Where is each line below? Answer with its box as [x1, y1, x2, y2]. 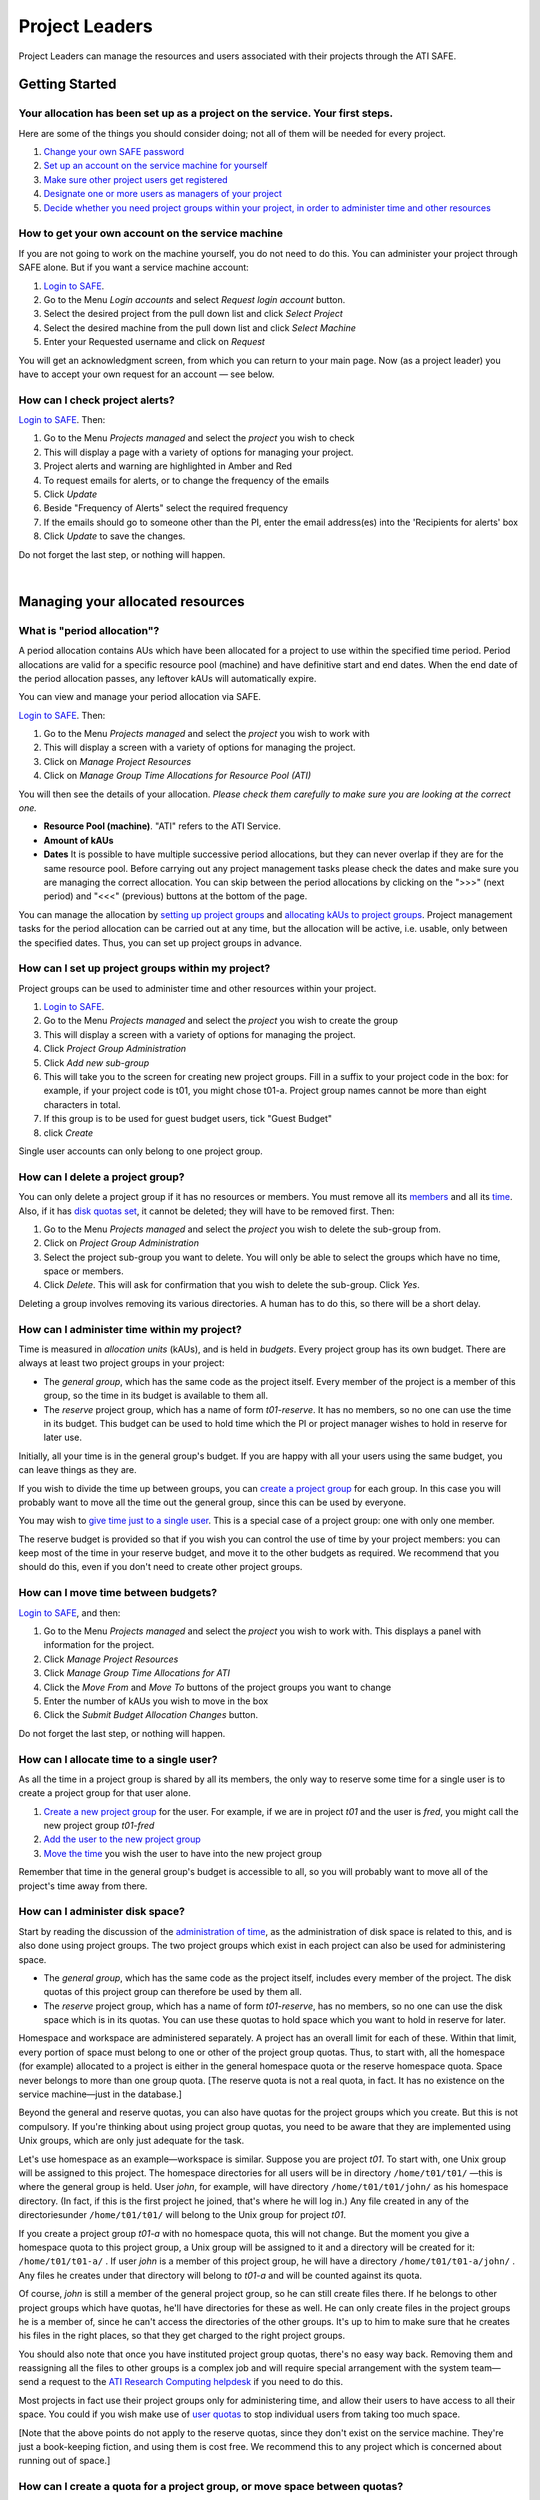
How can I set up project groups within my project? [18, 961, 271, 975]
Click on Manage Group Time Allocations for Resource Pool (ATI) [43, 770, 312, 782]
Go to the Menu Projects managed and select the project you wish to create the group [43, 1015, 399, 1027]
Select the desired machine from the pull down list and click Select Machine [43, 321, 357, 334]
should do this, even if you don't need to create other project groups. [18, 1561, 303, 1573]
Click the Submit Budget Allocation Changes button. [43, 1709, 259, 1721]
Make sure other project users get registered [43, 173, 229, 185]
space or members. [43, 1265, 124, 1277]
